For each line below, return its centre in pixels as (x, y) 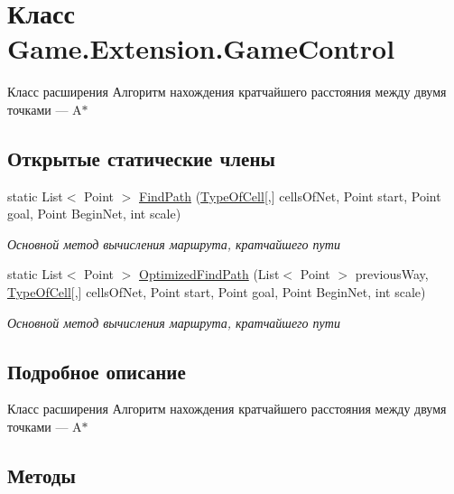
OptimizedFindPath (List (209, 274)
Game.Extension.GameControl (201, 48)
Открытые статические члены (141, 158)
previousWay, (392, 274)
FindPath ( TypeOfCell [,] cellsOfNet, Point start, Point (290, 196)
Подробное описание (97, 371)
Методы (42, 475)
